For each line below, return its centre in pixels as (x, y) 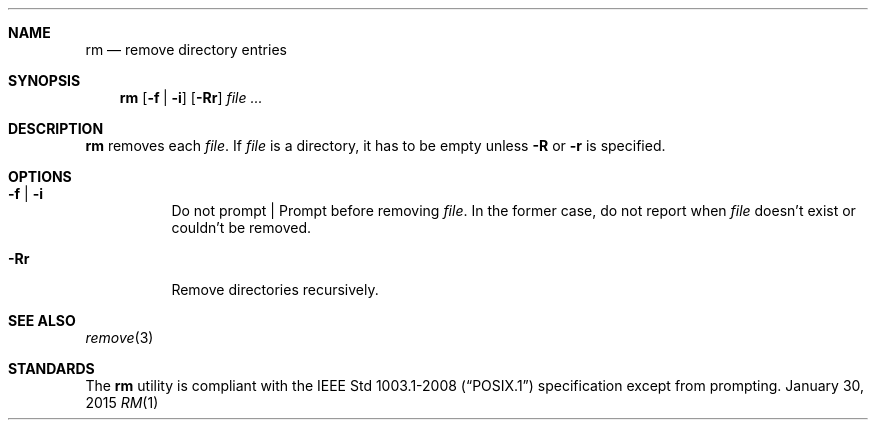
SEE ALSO (42, 320)
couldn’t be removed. (241, 227)
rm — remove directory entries (186, 49)
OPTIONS (40, 176)
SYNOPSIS (44, 80)
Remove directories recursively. (275, 289)
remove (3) (119, 337)
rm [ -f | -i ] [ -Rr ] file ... (191, 97)
